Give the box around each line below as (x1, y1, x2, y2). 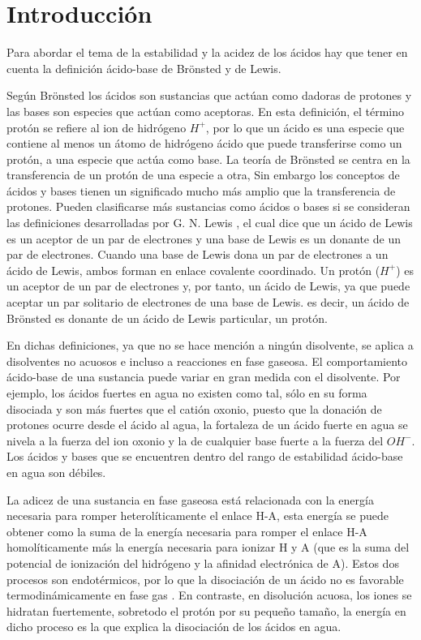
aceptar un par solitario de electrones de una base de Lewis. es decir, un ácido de (6, 294, 410, 311)
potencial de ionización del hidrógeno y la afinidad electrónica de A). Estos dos (6, 554, 399, 571)
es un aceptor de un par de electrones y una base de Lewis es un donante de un (6, 230, 401, 247)
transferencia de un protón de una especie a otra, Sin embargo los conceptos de (6, 166, 400, 183)
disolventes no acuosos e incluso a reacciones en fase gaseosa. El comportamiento (6, 352, 407, 369)
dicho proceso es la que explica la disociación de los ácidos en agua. (6, 618, 342, 635)
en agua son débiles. (6, 463, 106, 480)
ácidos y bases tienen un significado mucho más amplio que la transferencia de (6, 182, 396, 199)
